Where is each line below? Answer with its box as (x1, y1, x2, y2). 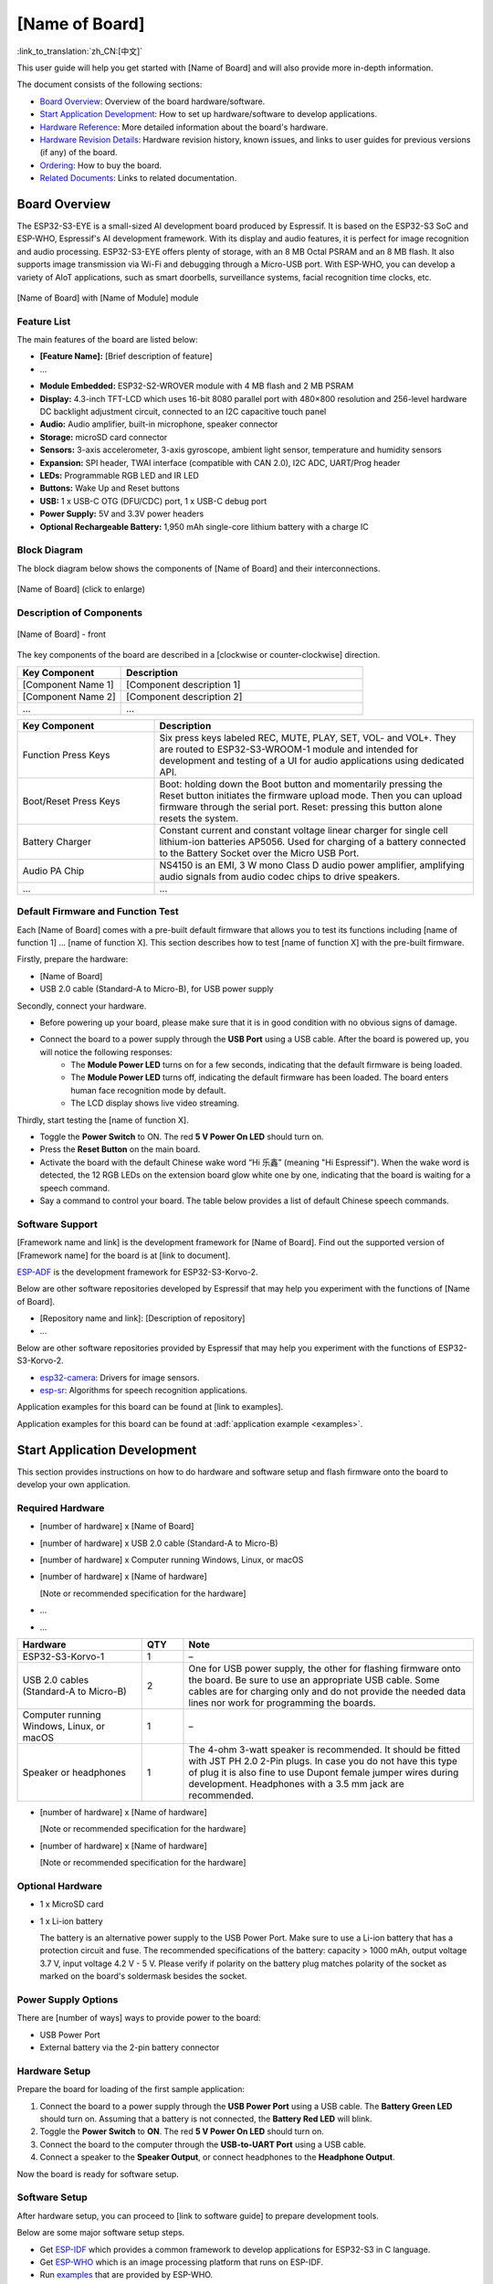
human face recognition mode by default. (70, 1084, 226, 1095)
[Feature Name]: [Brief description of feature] (39, 351, 214, 362)
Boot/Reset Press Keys (22, 795, 121, 808)
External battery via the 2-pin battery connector (39, 2042, 220, 2053)
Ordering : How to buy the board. (39, 160, 163, 171)
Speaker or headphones (22, 1766, 127, 1779)
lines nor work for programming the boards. (188, 1696, 376, 1708)
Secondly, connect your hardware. (16, 1000, 147, 1011)
